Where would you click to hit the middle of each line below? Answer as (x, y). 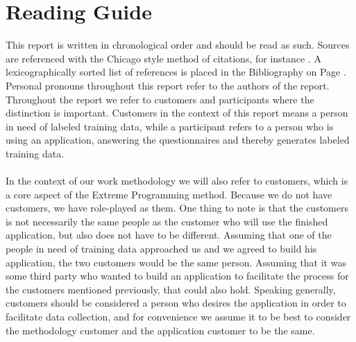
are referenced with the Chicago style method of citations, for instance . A (163, 58)
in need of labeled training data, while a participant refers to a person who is (170, 126)
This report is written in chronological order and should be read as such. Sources (178, 45)
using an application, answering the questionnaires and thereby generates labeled (178, 140)
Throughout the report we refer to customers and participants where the (160, 99)
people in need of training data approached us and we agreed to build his (161, 249)
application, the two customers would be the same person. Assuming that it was (176, 262)
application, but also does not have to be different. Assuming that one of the (169, 235)
